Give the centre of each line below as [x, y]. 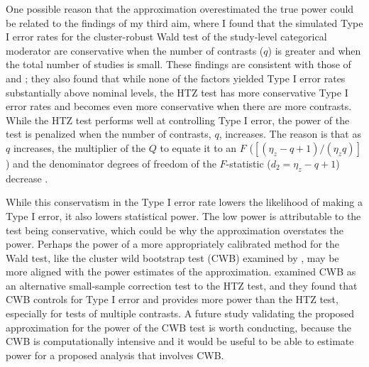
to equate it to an [198, 147]
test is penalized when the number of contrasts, [109, 134]
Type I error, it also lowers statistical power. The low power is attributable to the [183, 215]
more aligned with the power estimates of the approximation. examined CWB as [181, 272]
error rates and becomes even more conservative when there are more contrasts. [179, 106]
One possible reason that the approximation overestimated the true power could [180, 9]
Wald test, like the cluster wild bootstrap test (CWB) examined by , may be [172, 257]
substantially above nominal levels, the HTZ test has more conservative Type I [177, 92]
